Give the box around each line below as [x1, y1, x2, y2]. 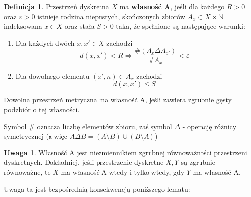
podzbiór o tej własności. [4, 104, 80, 115]
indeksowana [4, 21, 42, 31]
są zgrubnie [181, 157, 215, 167]
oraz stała [64, 21, 95, 31]
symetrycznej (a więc [4, 131, 68, 141]
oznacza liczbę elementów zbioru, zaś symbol [37, 121, 172, 131]
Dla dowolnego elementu [15, 70, 90, 81]
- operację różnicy [182, 121, 237, 131]
